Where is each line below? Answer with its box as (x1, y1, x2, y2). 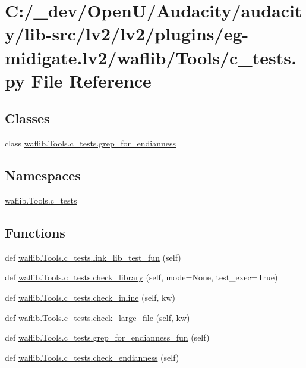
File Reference (31, 68, 152, 92)
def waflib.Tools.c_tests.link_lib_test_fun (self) (5, 251, 181, 263)
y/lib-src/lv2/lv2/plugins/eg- (5, 21, 249, 46)
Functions (5, 223, 65, 241)
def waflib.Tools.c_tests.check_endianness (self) (5, 351, 179, 363)
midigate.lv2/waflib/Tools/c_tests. (5, 45, 296, 69)
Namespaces (5, 166, 81, 185)
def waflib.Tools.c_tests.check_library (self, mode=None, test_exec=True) (5, 271, 278, 283)
